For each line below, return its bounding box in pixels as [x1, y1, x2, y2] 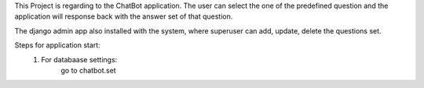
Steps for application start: [14, 40, 101, 50]
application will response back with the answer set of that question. [14, 12, 233, 21]
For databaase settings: [41, 55, 118, 64]
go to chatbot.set [60, 65, 117, 75]
